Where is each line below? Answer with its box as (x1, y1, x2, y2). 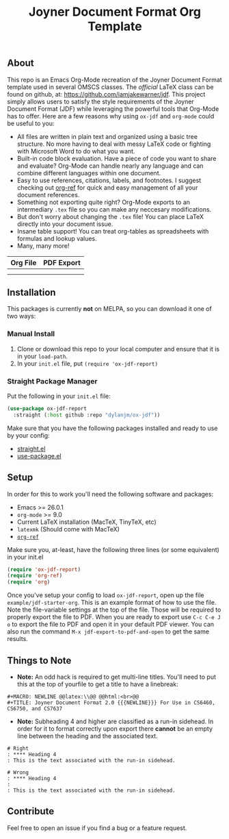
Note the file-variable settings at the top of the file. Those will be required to (7, 605, 221, 614)
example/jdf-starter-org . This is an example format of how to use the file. (7, 599, 217, 607)
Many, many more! (16, 241, 70, 250)
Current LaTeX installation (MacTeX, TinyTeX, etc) (16, 518, 157, 526)
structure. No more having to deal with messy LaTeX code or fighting (16, 140, 211, 148)
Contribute (7, 805, 55, 817)
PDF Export (43, 258, 81, 267)
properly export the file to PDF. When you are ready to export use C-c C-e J (7, 613, 221, 621)
